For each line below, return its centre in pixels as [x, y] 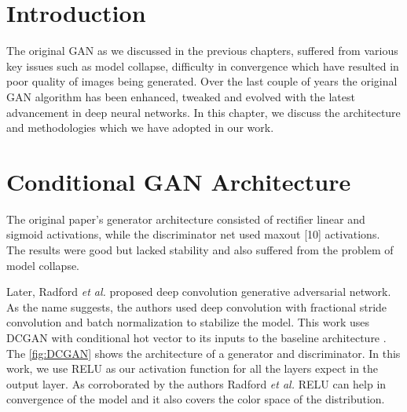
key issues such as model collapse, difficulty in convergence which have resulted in [203, 66]
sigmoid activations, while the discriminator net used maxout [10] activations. [193, 234]
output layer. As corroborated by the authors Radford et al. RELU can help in [196, 383]
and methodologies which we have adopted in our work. [140, 128]
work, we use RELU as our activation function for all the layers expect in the [192, 368]
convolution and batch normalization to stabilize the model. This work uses [188, 322]
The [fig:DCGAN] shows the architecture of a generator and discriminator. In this [203, 353]
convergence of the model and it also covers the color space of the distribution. [196, 399]
